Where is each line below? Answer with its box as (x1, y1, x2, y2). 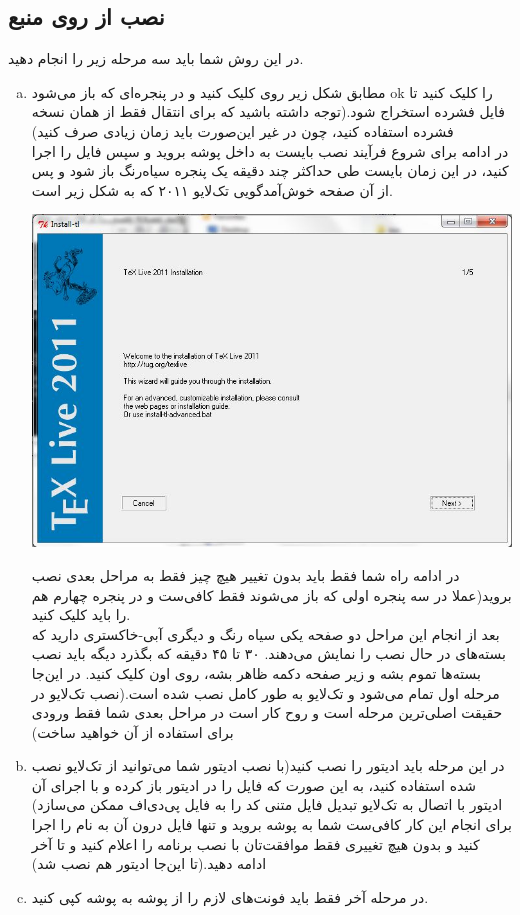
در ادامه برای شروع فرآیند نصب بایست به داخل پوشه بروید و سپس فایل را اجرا (31, 140, 509, 161)
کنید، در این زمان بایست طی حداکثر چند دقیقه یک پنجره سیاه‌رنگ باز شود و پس (31, 160, 509, 181)
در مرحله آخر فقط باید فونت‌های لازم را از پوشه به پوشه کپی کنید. (31, 886, 429, 907)
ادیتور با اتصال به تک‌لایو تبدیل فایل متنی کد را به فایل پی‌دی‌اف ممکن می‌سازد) (31, 794, 503, 815)
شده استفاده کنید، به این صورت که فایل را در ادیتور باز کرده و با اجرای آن (31, 774, 477, 795)
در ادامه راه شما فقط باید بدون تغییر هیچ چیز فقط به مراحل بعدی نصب (31, 564, 460, 585)
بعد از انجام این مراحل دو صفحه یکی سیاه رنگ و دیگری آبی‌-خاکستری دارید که (31, 623, 500, 644)
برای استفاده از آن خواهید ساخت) (31, 721, 234, 742)
